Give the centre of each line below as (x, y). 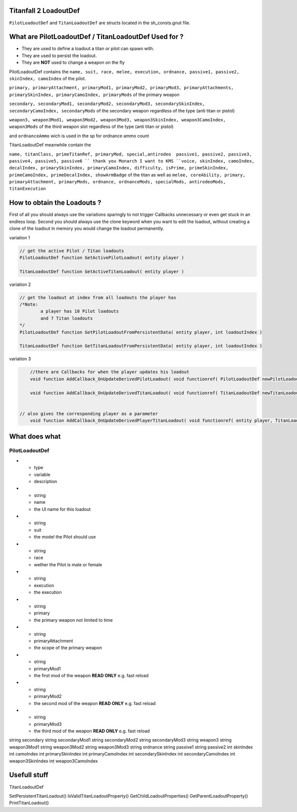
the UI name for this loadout (62, 509)
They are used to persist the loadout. (59, 55)
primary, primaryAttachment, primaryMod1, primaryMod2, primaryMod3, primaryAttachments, (121, 88)
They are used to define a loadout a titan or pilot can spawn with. (88, 49)
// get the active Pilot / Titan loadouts (72, 251)
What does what (35, 436)
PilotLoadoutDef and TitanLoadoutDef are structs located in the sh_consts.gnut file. (100, 23)
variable (42, 474)
